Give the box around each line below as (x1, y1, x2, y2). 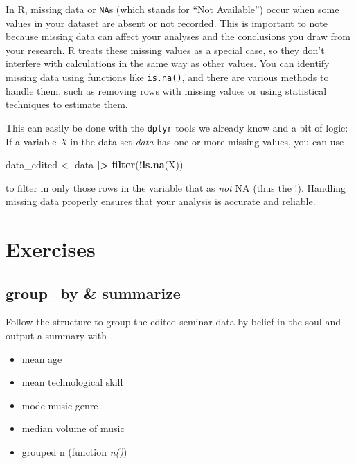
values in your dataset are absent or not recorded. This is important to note (6, 15, 328, 30)
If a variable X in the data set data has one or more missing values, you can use (6, 134, 344, 148)
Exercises (6, 235, 96, 263)
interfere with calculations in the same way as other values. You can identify (6, 56, 330, 71)
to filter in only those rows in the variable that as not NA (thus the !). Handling (6, 180, 346, 195)
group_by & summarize (6, 282, 181, 303)
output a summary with (6, 328, 107, 343)
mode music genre (21, 398, 98, 412)
